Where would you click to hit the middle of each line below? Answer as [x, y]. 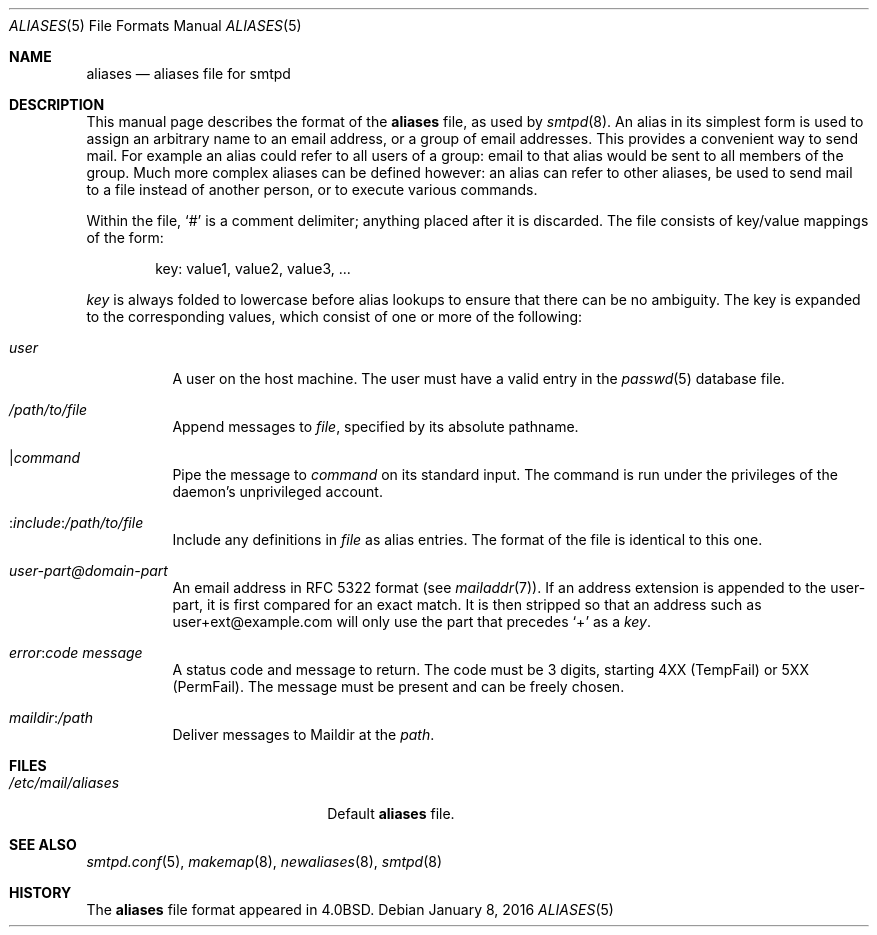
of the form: [125, 237]
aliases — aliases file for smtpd [188, 73]
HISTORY [40, 892]
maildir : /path [51, 717]
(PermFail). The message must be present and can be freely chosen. [398, 686]
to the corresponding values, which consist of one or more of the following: [334, 316]
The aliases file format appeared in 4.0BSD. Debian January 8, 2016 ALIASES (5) [350, 909]
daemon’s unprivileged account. [277, 491]
